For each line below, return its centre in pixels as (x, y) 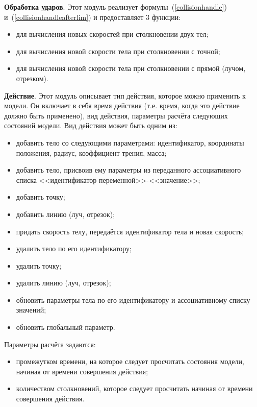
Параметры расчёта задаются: (50, 344)
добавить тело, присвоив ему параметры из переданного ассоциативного (128, 170)
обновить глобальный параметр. (66, 327)
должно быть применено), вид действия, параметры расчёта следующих (116, 115)
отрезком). (32, 78)
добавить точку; (41, 197)
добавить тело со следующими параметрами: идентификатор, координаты (130, 142)
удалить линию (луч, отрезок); (63, 283)
